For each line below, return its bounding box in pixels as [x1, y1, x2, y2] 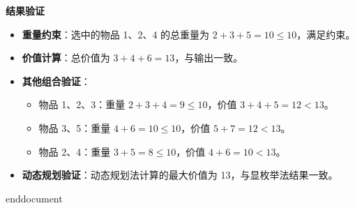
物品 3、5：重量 [38, 120, 111, 135]
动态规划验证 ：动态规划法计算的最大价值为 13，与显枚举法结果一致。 [22, 168, 338, 182]
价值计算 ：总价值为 [22, 50, 110, 65]
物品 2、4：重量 [38, 144, 111, 158]
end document [6, 191, 63, 205]
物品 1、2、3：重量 [38, 97, 126, 112]
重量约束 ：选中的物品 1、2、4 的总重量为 [22, 27, 210, 41]
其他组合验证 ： [22, 73, 91, 88]
